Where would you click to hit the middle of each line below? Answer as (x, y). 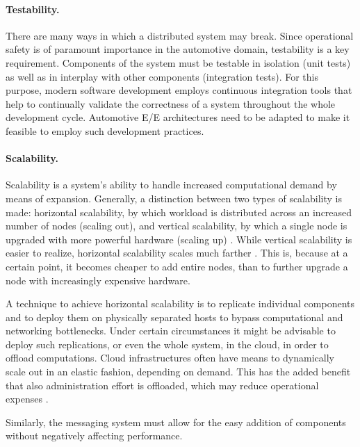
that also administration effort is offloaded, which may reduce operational (162, 385)
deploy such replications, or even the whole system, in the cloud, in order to (167, 344)
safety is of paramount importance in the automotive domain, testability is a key (178, 49)
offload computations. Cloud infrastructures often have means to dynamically (170, 358)
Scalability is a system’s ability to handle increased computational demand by (171, 185)
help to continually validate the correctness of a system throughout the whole (171, 103)
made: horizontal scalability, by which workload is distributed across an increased (179, 212)
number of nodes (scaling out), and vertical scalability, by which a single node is (177, 226)
